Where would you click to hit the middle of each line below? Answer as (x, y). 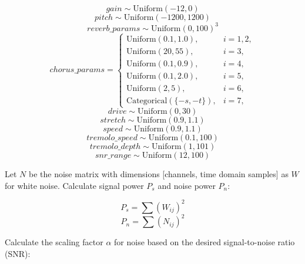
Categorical (147, 101)
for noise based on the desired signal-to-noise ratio (205, 242)
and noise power (187, 185)
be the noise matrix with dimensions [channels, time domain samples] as (158, 174)
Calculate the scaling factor (54, 242)
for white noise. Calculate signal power (74, 185)
